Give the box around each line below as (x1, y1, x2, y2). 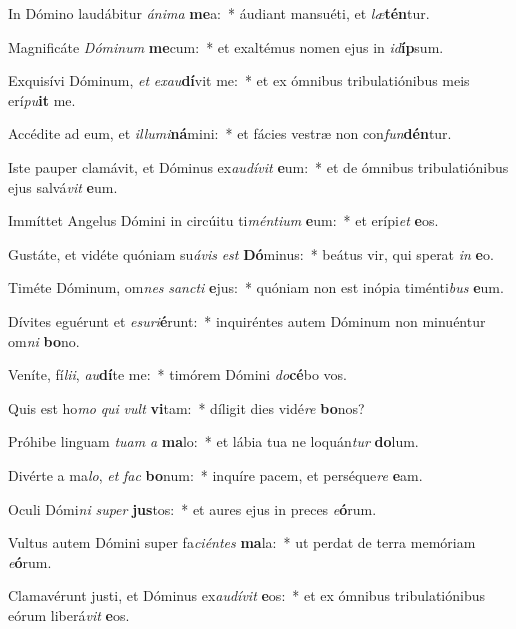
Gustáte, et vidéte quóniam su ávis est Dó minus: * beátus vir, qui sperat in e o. (8, 243, 494, 264)
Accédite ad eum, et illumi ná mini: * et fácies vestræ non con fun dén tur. (8, 123, 452, 144)
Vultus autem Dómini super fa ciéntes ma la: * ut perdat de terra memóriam (8, 532, 476, 553)
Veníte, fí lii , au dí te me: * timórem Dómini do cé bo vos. (8, 364, 347, 385)
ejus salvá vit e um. (8, 176, 118, 197)
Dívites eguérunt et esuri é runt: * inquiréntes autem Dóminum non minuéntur (8, 310, 486, 331)
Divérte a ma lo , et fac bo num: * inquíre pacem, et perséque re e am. (8, 464, 423, 485)
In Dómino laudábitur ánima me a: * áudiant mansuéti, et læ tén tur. (8, 3, 430, 23)
